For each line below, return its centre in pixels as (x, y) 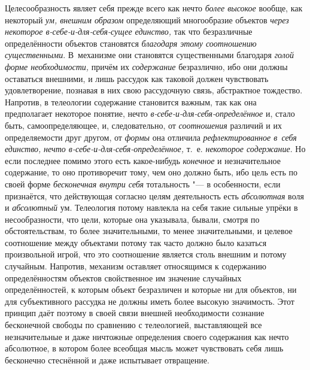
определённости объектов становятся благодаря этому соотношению (131, 43)
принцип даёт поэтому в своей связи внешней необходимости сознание (135, 313)
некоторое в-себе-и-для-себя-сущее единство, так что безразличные (129, 31)
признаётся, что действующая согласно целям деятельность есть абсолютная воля (154, 195)
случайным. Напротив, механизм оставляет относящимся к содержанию (136, 266)
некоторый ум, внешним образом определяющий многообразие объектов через (147, 19)
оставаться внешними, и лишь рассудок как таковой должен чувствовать (137, 78)
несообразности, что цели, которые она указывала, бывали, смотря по (132, 219)
